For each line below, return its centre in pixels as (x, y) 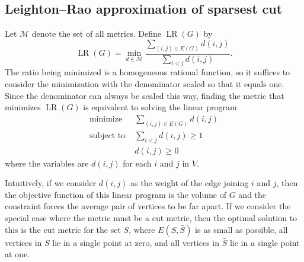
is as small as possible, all (241, 229)
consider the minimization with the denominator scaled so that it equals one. (145, 84)
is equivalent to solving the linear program (160, 107)
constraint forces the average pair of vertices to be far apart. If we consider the (148, 206)
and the (252, 194)
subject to (107, 135)
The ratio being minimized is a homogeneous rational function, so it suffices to (148, 72)
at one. (17, 254)
